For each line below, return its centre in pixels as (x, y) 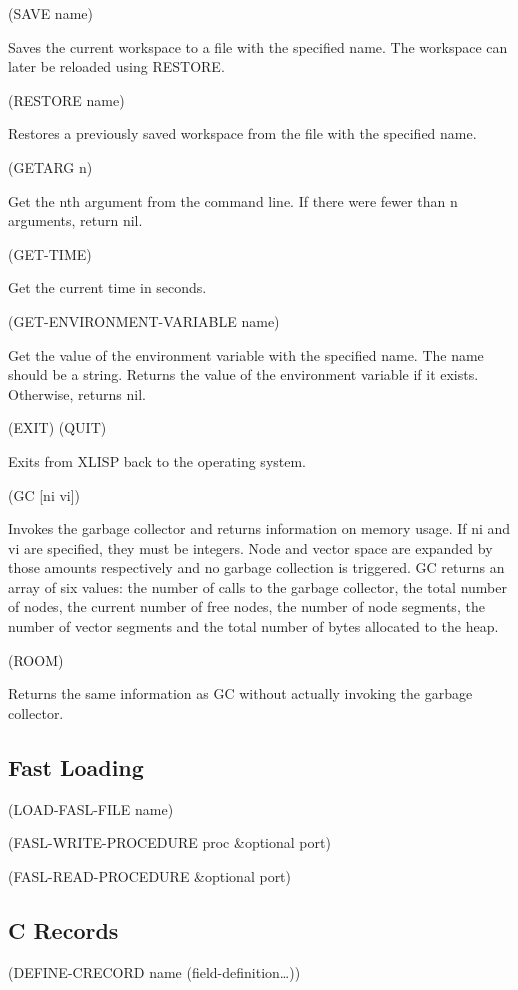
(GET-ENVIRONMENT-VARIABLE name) (144, 320)
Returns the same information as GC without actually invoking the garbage (240, 693)
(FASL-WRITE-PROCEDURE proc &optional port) (169, 842)
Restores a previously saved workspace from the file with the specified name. (242, 133)
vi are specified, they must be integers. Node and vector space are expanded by (250, 547)
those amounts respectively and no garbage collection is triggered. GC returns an (256, 567)
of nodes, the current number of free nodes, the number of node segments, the (246, 606)
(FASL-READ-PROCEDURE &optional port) (150, 875)
